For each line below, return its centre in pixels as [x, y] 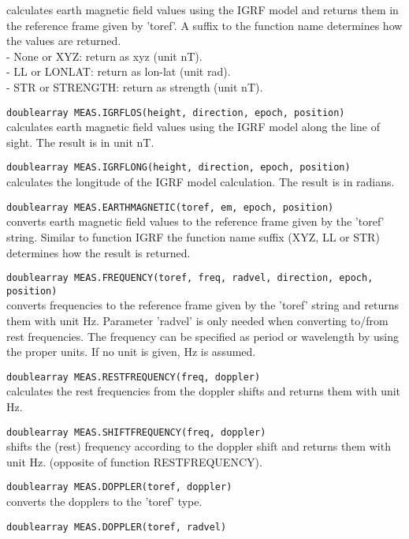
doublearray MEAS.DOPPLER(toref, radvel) [117, 527]
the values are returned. [64, 41]
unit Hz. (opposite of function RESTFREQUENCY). [134, 461]
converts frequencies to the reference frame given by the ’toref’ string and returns [203, 305]
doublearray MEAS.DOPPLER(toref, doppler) [119, 487]
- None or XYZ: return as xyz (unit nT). [104, 56]
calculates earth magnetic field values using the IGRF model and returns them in [203, 9]
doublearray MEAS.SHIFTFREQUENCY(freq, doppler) [136, 432]
